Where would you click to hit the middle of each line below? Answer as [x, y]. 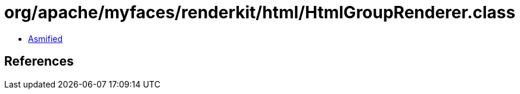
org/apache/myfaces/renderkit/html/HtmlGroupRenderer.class [260, 12]
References [39, 61]
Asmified [46, 38]
